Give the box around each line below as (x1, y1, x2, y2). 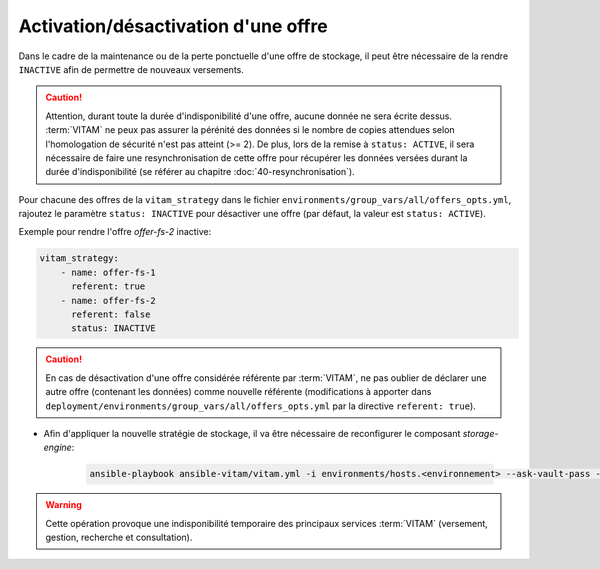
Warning (45, 499, 82, 511)
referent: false (71, 309, 151, 320)
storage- (462, 427, 499, 439)
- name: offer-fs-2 (60, 295, 157, 306)
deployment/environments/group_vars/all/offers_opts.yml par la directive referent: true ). (45, 400, 477, 412)
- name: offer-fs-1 (60, 266, 157, 278)
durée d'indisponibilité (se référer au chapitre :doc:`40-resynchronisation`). (45, 166, 355, 178)
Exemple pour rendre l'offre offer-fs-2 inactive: (18, 226, 212, 238)
